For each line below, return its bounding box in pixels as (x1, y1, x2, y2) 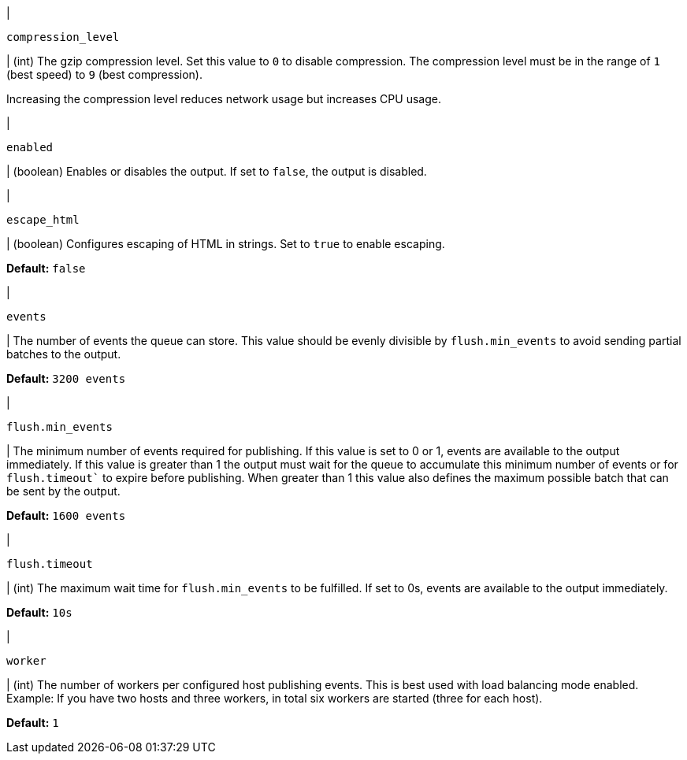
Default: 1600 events (6, 509, 126, 522)
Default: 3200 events (6, 372, 126, 385)
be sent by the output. (6, 484, 121, 498)
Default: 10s (6, 606, 72, 619)
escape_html (6, 213, 80, 226)
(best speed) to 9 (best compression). (6, 68, 202, 81)
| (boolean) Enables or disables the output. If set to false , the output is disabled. (6, 165, 427, 178)
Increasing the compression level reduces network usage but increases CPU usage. (6, 92, 441, 106)
